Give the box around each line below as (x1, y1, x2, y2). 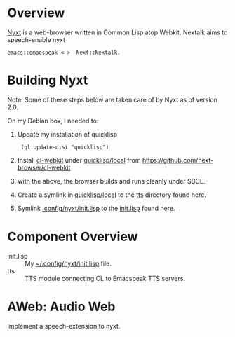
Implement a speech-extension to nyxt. (7, 322, 121, 330)
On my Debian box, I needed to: (7, 116, 99, 125)
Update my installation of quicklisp (17, 130, 118, 138)
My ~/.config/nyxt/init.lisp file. (25, 259, 112, 268)
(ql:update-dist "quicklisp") (20, 144, 109, 151)
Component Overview (7, 229, 138, 245)
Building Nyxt (7, 72, 88, 88)
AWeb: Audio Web (7, 299, 116, 315)
